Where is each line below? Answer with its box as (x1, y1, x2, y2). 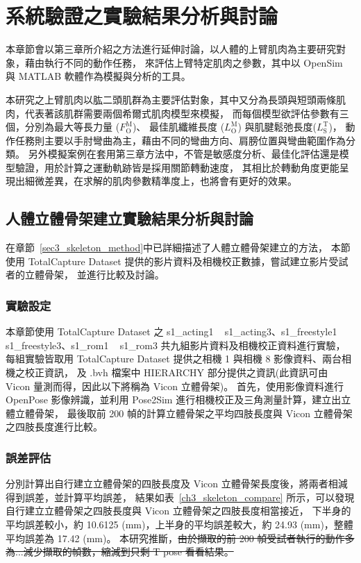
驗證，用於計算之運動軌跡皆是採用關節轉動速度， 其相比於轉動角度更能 (15, 160, 339, 174)
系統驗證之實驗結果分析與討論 (6, 1, 278, 30)
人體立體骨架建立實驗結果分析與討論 (6, 208, 253, 229)
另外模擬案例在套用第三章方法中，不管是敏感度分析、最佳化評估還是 (28, 146, 339, 161)
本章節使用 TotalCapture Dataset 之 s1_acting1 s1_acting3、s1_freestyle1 (6, 324, 337, 339)
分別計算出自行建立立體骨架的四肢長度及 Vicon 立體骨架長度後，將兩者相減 (6, 476, 348, 491)
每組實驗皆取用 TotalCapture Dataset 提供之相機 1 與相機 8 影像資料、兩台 (6, 351, 342, 366)
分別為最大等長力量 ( (24, 119, 120, 134)
